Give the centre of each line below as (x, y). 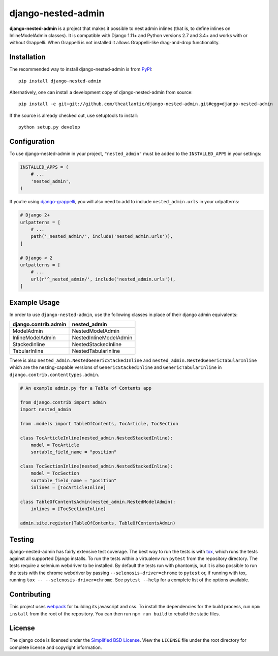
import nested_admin (45, 409)
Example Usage (35, 302)
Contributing (30, 595)
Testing (22, 539)
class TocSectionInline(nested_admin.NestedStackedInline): (97, 466)
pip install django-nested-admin (60, 81)
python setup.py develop (49, 127)
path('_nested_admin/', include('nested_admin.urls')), (102, 237)
